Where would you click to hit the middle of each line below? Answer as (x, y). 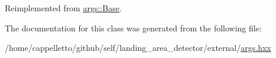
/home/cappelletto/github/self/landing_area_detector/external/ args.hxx (138, 48)
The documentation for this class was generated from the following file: (133, 28)
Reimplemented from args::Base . (63, 8)
